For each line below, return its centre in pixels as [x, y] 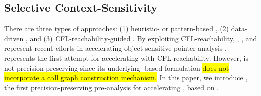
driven [14, 38]
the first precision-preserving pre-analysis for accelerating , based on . [112, 87]
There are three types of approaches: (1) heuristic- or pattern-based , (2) [117, 28]
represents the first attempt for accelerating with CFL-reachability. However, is [126, 58]
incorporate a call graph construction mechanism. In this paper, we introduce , [126, 78]
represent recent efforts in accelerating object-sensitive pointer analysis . [115, 48]
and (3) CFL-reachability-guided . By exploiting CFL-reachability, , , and [144, 38]
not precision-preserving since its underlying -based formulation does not [117, 68]
